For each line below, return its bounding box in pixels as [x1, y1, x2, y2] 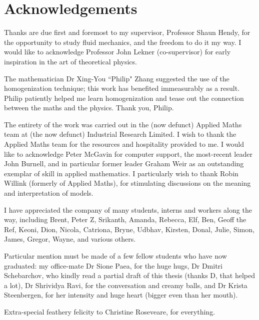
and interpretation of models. [4, 188, 93, 198]
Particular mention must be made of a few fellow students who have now [4, 251, 227, 261]
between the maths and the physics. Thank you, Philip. [4, 102, 174, 113]
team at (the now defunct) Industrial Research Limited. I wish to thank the [4, 129, 236, 139]
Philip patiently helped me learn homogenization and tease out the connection [4, 92, 244, 103]
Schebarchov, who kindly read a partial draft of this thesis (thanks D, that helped [4, 270, 255, 281]
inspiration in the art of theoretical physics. [4, 56, 137, 66]
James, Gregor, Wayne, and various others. [4, 234, 136, 244]
